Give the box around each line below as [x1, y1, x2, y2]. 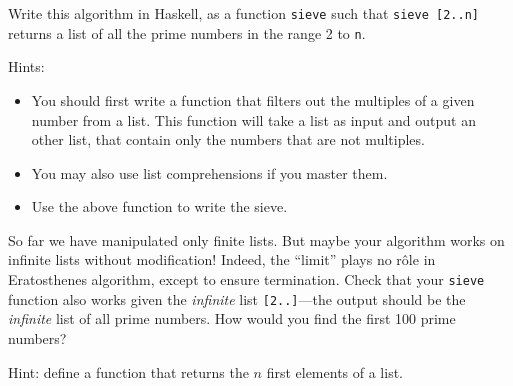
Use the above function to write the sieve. [31, 196, 288, 217]
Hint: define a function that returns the [8, 361, 249, 382]
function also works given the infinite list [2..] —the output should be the [8, 288, 466, 309]
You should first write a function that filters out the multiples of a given [31, 89, 475, 110]
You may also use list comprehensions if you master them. [31, 162, 388, 183]
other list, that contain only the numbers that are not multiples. [31, 129, 425, 150]
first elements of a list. [266, 361, 404, 382]
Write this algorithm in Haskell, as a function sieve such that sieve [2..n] [8, 3, 479, 23]
